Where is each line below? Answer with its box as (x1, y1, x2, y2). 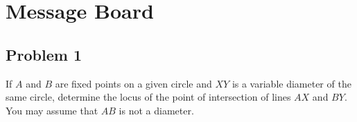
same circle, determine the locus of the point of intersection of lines (6, 90, 291, 104)
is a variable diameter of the (232, 76, 351, 90)
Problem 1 (6, 43, 82, 65)
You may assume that (6, 103, 98, 117)
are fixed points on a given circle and (55, 76, 212, 90)
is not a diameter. (119, 103, 194, 117)
